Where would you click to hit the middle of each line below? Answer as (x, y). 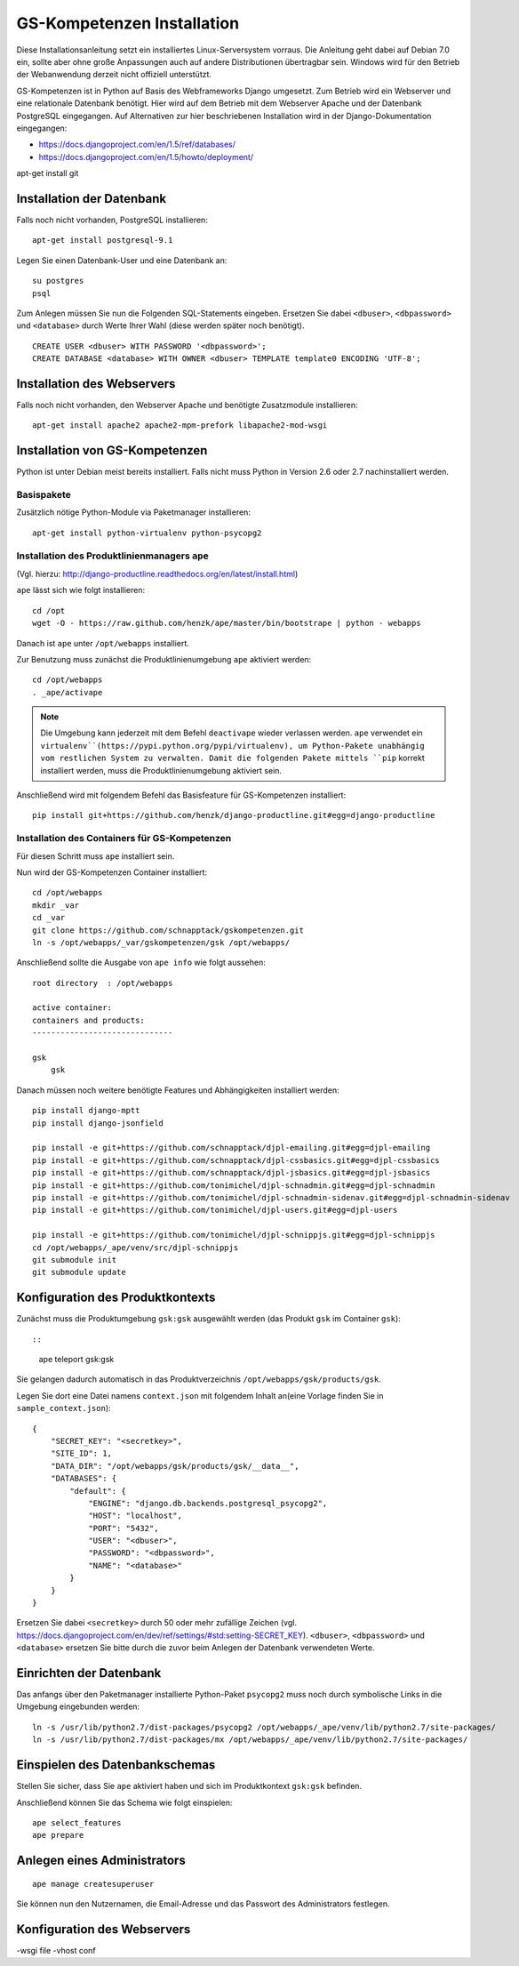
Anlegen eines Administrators (101, 1861)
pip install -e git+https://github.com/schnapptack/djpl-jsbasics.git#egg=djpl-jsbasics (232, 1173)
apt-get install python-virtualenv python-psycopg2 (147, 533)
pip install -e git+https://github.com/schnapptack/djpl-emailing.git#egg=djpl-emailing (232, 1148)
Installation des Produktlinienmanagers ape (112, 556)
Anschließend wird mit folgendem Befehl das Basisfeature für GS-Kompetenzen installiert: (181, 795)
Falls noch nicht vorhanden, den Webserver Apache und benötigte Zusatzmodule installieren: (188, 405)
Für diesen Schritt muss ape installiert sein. (96, 856)
